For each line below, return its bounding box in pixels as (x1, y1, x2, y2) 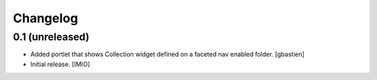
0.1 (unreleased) (13, 31, 90, 43)
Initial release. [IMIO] (30, 60, 90, 68)
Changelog (13, 10, 78, 26)
